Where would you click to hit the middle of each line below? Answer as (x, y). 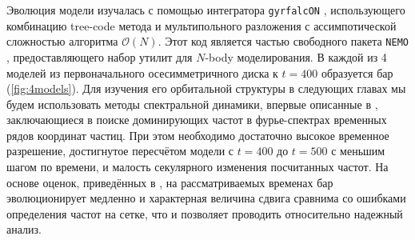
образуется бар (357, 72)
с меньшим (358, 151)
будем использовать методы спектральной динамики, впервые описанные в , (192, 104)
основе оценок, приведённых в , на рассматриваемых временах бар (170, 182)
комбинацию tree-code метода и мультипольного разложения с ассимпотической (202, 25)
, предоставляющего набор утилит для (100, 56)
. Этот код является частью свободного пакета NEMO (283, 41)
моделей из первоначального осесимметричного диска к (142, 72)
